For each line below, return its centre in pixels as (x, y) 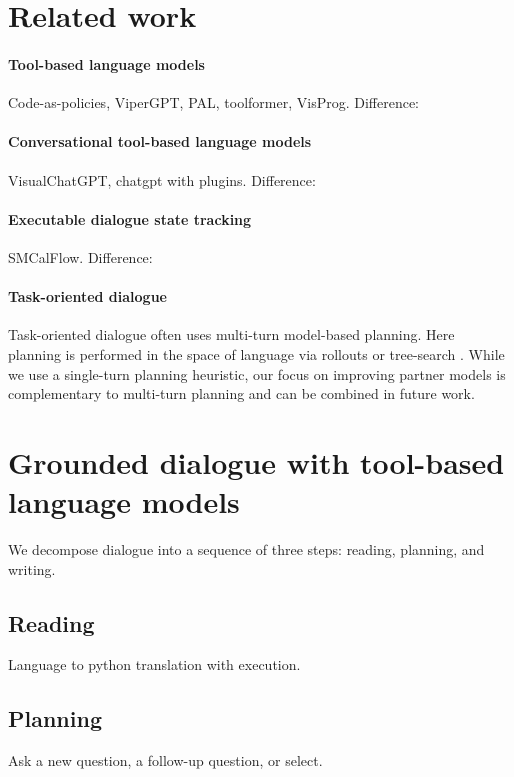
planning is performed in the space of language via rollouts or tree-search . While (256, 353)
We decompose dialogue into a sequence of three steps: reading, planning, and (246, 549)
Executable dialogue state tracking (130, 218)
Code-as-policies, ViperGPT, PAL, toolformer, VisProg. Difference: (214, 102)
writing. (32, 568)
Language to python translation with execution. (154, 664)
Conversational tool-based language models (160, 141)
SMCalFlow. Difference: (80, 256)
